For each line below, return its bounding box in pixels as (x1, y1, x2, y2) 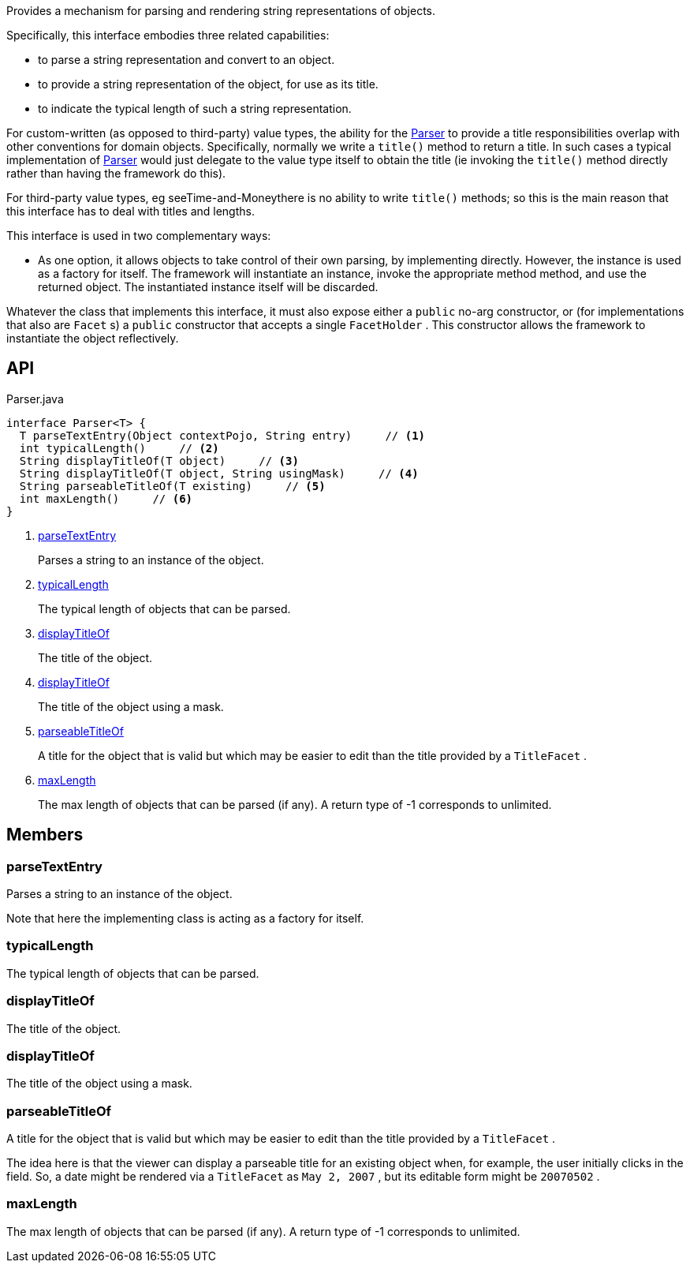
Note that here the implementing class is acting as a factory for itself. (6, 912, 364, 926)
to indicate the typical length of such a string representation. (38, 102, 352, 115)
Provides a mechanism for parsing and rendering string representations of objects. (6, 4, 435, 17)
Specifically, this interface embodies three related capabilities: (6, 28, 330, 42)
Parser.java (6, 391, 64, 406)
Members (6, 825, 84, 845)
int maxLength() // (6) (19, 492, 193, 505)
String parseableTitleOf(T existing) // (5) (19, 479, 326, 492)
